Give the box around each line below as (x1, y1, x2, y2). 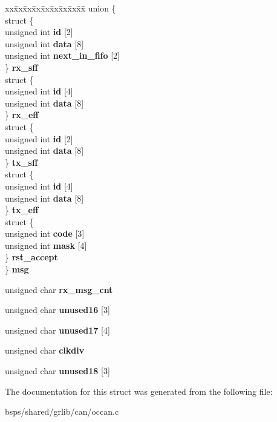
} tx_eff (5, 203, 39, 216)
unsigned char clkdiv (5, 344, 85, 357)
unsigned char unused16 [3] (5, 303, 110, 316)
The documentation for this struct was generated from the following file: (5, 384, 273, 397)
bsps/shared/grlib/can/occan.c (5, 405, 119, 418)
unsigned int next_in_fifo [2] (5, 49, 120, 62)
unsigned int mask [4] (5, 239, 87, 251)
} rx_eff (5, 108, 39, 121)
